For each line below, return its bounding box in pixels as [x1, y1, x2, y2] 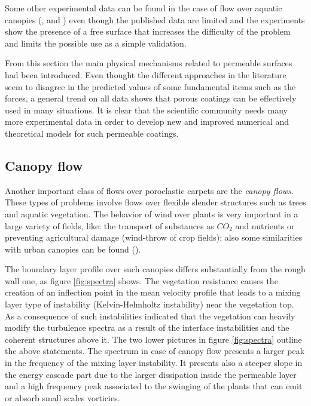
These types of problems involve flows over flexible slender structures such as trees [5, 196, 306, 208]
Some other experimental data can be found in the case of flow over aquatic [5, 2, 282, 14]
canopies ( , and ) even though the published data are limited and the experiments [5, 13, 305, 26]
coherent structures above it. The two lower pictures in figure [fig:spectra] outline [5, 333, 302, 345]
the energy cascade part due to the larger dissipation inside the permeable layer [5, 368, 297, 380]
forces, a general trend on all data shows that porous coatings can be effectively [5, 92, 297, 104]
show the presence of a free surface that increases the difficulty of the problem [5, 25, 291, 38]
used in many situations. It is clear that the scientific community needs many [5, 103, 288, 116]
